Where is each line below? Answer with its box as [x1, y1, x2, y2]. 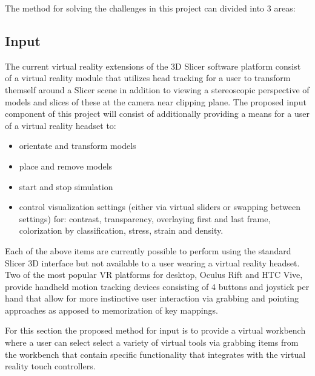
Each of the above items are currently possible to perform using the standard [5, 244, 291, 257]
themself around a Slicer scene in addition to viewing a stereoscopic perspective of [5, 83, 310, 96]
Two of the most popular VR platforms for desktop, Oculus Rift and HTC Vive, [5, 268, 303, 281]
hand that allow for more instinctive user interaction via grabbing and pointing [5, 292, 299, 305]
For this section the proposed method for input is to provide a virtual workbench [5, 324, 306, 337]
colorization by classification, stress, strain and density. [19, 224, 224, 237]
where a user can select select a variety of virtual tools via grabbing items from [5, 336, 299, 349]
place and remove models [19, 159, 113, 172]
